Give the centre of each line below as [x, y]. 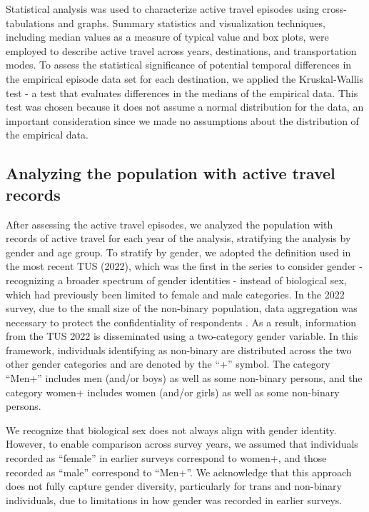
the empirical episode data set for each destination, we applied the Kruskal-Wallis [185, 78]
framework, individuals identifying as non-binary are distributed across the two [179, 350]
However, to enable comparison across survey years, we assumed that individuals [182, 444]
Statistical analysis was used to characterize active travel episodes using [162, 9]
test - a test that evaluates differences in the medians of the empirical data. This [182, 92]
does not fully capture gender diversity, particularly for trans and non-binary [174, 486]
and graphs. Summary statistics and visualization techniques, [192, 22]
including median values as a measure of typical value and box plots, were [167, 37]
